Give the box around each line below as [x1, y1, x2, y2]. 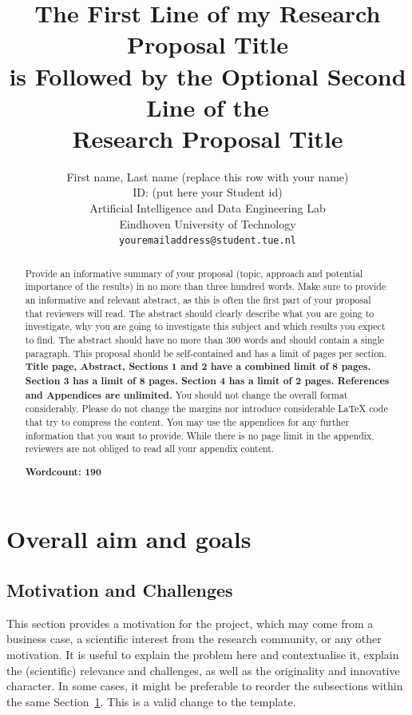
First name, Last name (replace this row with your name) [66, 168, 349, 185]
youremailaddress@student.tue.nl [119, 235, 296, 247]
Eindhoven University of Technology [119, 215, 296, 232]
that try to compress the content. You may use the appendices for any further [25, 415, 350, 428]
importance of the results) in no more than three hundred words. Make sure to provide [25, 280, 386, 293]
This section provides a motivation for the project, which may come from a [6, 614, 374, 631]
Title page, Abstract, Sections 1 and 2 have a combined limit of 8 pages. [25, 359, 371, 374]
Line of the [146, 90, 269, 123]
